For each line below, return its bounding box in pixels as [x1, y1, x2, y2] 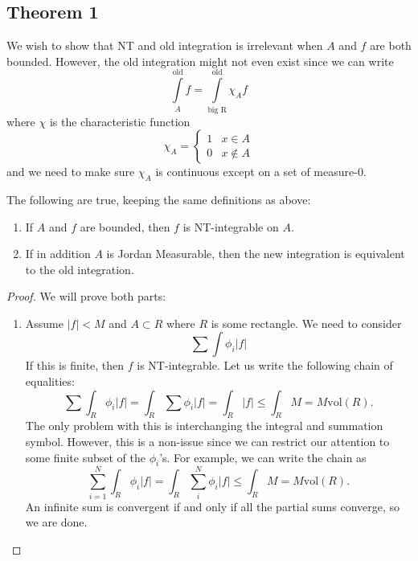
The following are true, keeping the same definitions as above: [6, 190, 311, 207]
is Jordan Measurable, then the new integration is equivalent [106, 245, 405, 262]
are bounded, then [80, 218, 170, 235]
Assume [25, 314, 64, 331]
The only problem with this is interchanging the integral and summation [25, 417, 383, 434]
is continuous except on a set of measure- [155, 163, 358, 180]
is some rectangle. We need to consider [211, 314, 402, 331]
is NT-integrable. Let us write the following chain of [137, 357, 393, 374]
